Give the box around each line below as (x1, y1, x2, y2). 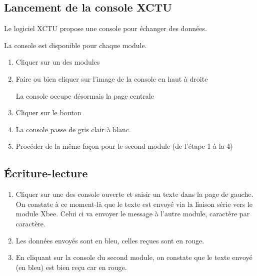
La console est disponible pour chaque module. (4, 40, 147, 50)
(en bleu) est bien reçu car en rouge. (15, 261, 127, 272)
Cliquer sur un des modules (15, 57, 100, 67)
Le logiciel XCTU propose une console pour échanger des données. (4, 23, 207, 34)
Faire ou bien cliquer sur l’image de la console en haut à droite (15, 73, 208, 84)
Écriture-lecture (4, 165, 88, 181)
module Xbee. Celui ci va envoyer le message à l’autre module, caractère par (15, 208, 250, 219)
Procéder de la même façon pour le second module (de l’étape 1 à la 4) (15, 141, 233, 151)
